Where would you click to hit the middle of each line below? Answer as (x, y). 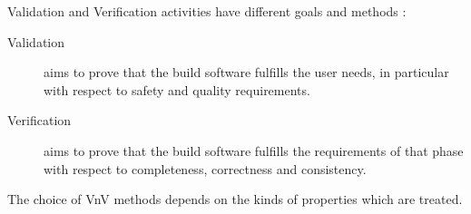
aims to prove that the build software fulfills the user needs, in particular (246, 72)
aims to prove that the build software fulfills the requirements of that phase (254, 150)
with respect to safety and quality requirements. (177, 89)
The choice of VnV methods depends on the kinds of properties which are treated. (235, 199)
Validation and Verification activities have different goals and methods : (207, 11)
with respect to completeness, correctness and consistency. (205, 168)
